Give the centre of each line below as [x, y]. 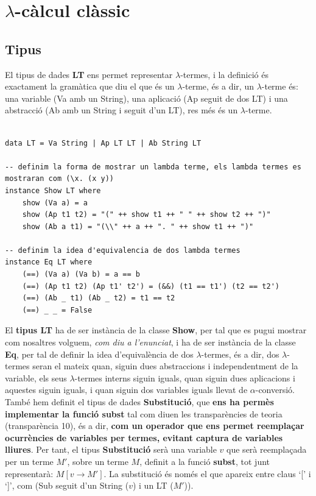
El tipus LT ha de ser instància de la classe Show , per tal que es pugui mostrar [156, 330]
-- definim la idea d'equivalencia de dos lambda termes [123, 250]
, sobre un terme [98, 461]
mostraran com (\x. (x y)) [59, 179]
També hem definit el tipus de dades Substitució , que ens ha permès [139, 402]
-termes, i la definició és [224, 74]
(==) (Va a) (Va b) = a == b [81, 275]
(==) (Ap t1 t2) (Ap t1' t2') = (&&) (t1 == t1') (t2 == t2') [151, 286]
